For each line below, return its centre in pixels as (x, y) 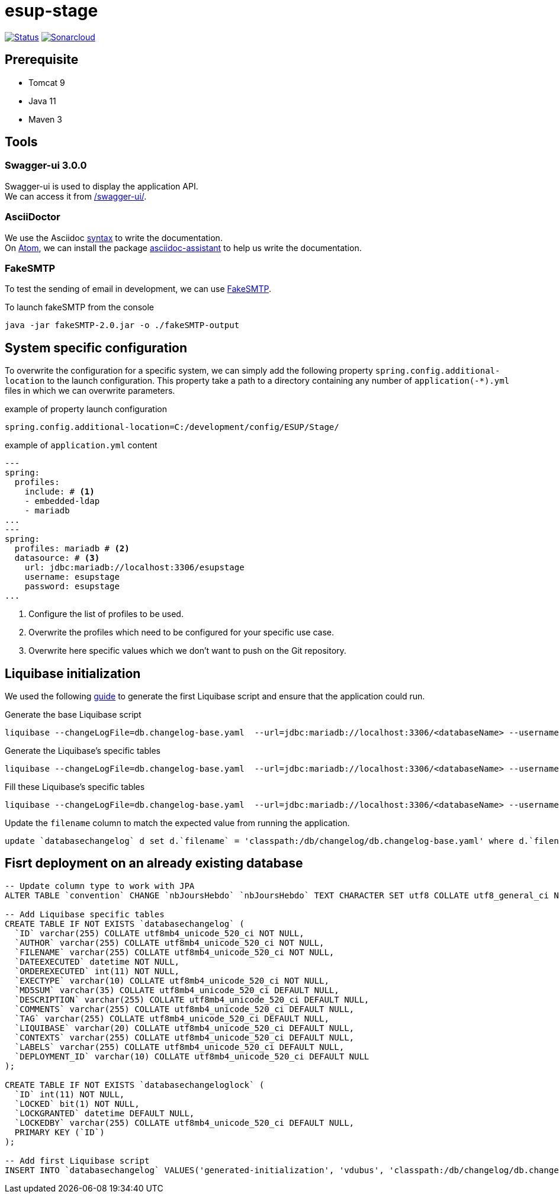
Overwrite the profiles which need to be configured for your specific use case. (181, 632)
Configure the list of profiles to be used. (106, 614)
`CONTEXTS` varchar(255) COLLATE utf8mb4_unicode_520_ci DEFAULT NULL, (184, 1037)
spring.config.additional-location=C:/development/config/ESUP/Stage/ (172, 427)
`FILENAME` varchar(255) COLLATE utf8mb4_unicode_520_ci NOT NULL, (174, 952)
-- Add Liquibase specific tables (85, 914)
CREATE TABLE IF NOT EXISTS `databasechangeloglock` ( (135, 1085)
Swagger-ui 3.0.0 (46, 166)
